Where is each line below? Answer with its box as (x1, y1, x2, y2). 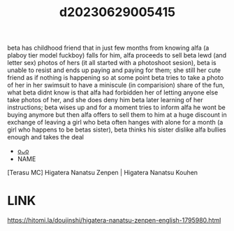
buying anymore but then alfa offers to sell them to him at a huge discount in (7, 111, 227, 119)
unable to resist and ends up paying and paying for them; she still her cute (7, 66, 221, 74)
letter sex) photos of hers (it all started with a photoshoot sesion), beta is (7, 59, 217, 67)
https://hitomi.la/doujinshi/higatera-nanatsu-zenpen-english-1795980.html (7, 216, 221, 225)
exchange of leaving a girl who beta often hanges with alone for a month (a (7, 118, 224, 127)
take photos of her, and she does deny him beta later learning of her (7, 96, 204, 104)
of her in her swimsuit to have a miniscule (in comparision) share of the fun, (7, 81, 225, 90)
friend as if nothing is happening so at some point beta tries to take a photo (7, 73, 224, 82)
